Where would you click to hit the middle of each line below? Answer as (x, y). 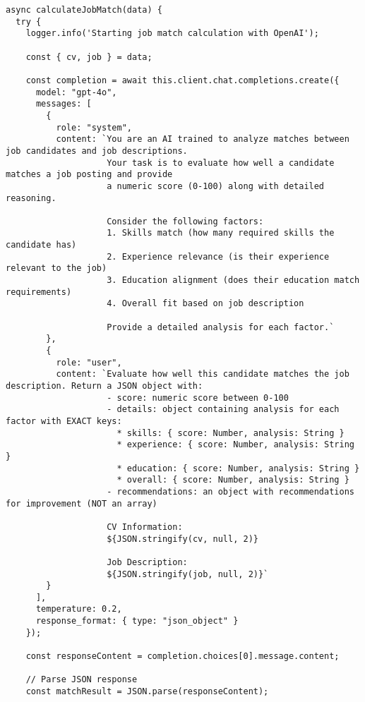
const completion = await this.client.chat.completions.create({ (182, 80)
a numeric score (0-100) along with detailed (216, 186)
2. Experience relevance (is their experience (218, 256)
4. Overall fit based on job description (205, 304)
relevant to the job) (56, 268)
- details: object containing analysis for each (223, 410)
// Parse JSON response (82, 680)
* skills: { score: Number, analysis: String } (231, 433)
